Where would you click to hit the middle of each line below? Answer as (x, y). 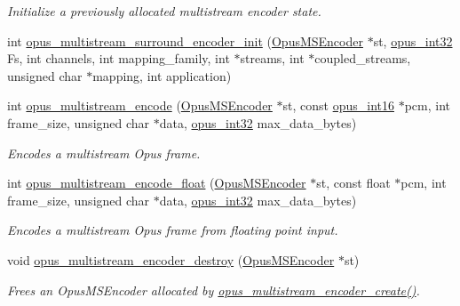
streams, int (272, 58)
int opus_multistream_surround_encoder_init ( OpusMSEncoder (185, 40)
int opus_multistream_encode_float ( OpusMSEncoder (157, 183)
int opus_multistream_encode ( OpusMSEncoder (140, 105)
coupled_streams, (363, 58)
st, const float (353, 183)
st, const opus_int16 (338, 105)
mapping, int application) (162, 75)
